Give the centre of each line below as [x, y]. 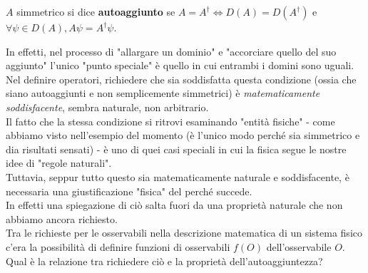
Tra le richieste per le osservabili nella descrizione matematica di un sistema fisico [184, 233]
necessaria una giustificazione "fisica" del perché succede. [129, 191]
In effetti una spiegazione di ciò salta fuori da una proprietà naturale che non [174, 205]
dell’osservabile [299, 246]
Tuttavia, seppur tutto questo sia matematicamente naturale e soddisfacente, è [178, 176]
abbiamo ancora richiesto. [62, 218]
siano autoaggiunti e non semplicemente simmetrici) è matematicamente [163, 93]
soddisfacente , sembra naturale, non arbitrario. [107, 107]
